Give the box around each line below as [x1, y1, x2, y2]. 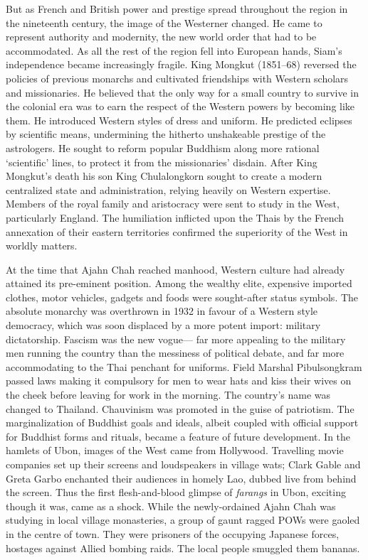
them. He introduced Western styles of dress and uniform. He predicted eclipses [6, 112, 352, 127]
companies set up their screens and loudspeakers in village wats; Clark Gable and [6, 457, 361, 471]
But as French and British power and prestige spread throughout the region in [6, 1, 348, 16]
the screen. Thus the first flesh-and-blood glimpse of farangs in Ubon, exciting [6, 485, 346, 500]
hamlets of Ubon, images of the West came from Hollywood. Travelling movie [6, 443, 344, 458]
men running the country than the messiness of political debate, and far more [6, 345, 345, 360]
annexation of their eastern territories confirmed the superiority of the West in [6, 224, 348, 239]
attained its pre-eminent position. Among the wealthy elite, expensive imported [6, 276, 352, 291]
